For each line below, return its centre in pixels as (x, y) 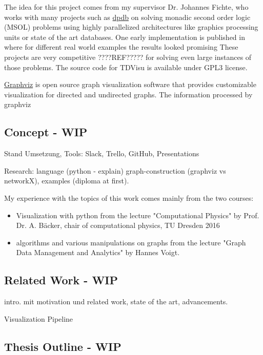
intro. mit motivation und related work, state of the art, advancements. (116, 301)
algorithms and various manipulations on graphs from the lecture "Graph (131, 242)
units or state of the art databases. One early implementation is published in (125, 37)
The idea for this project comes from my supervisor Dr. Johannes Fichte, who (126, 7)
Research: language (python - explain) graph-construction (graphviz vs (115, 170)
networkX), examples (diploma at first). (67, 181)
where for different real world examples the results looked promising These (121, 47)
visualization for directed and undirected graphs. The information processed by (128, 94)
